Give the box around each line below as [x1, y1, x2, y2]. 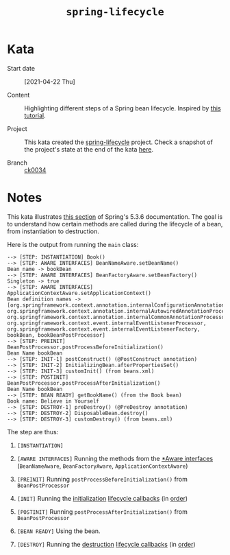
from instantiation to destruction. [7, 227, 99, 235]
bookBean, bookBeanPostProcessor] [7, 331, 106, 338]
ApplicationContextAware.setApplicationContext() [7, 290, 152, 296]
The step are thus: [7, 427, 59, 436]
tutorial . [24, 111, 46, 119]
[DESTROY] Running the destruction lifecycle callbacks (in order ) [16, 540, 196, 548]
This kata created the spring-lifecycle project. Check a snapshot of [24, 138, 214, 146]
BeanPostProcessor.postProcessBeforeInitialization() [7, 344, 164, 351]
